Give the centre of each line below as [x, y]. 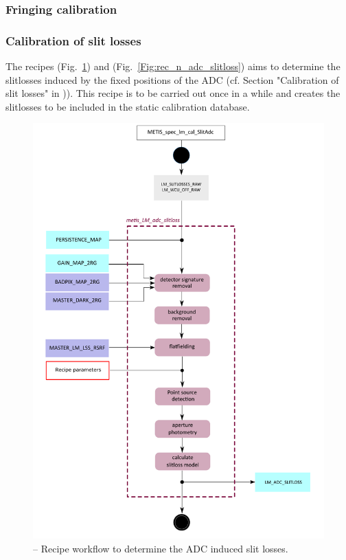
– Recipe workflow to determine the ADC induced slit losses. [161, 548]
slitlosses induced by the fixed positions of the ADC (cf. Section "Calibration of [172, 79]
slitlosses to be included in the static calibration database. [128, 106]
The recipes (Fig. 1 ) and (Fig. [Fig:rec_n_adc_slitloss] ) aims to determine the [173, 66]
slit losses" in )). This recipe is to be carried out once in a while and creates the [173, 93]
